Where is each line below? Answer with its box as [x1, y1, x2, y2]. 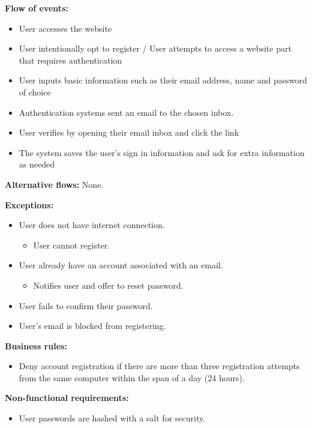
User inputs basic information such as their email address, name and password [19, 74, 307, 86]
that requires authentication [19, 53, 122, 66]
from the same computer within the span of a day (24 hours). [19, 371, 245, 384]
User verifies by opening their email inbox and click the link [19, 126, 239, 139]
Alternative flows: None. [5, 178, 104, 190]
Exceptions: [5, 198, 54, 211]
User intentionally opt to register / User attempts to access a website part [19, 42, 292, 55]
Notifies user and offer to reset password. [33, 279, 184, 291]
